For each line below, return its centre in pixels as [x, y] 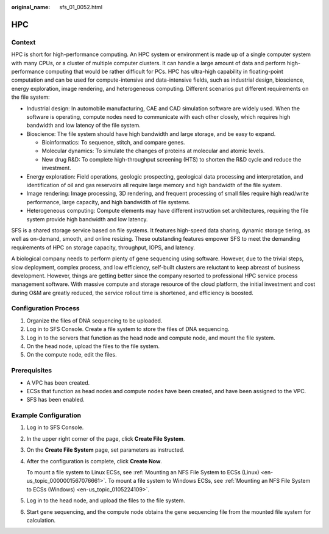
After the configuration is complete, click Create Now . [94, 461]
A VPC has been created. [58, 383]
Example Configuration [46, 416]
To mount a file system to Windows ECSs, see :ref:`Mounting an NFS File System [209, 481]
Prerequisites [31, 371]
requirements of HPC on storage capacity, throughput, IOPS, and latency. [103, 247]
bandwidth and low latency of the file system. [84, 126]
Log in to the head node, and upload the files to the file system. [106, 500]
